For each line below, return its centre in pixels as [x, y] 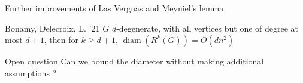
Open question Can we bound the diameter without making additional [134, 61]
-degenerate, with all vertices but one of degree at [207, 28]
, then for [61, 40]
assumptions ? [31, 73]
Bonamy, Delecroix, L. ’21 [52, 28]
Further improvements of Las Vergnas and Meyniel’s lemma [114, 8]
